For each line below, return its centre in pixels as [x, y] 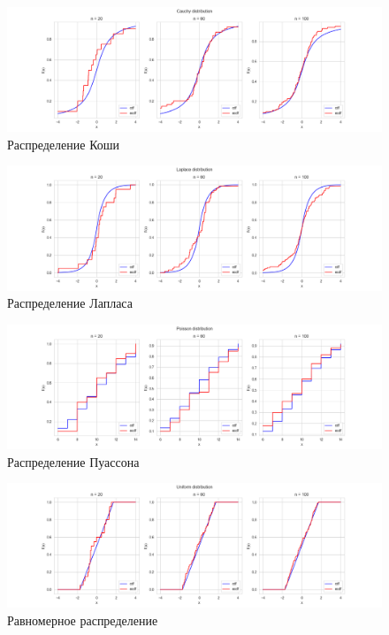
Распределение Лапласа [70, 303]
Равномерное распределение [83, 620]
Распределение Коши [64, 144]
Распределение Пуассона [73, 461]
